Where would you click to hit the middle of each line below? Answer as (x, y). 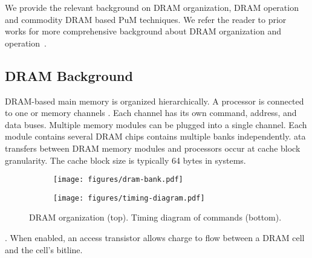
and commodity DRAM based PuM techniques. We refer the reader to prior (146, 19)
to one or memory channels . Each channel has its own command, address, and (151, 113)
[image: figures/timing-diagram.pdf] (129, 198)
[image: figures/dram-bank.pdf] (118, 180)
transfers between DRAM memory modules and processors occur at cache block (153, 148)
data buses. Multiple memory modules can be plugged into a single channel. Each (156, 124)
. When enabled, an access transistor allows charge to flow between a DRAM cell (155, 238)
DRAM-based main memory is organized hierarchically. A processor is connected (154, 101)
